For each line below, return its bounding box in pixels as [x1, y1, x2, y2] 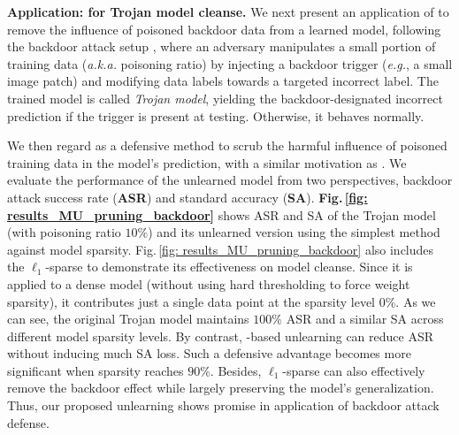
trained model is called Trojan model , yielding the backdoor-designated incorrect [7, 88, 443, 107]
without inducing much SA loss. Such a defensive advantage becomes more [7, 344, 411, 362]
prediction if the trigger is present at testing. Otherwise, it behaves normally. [7, 106, 425, 125]
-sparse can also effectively [282, 361, 425, 379]
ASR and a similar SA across [286, 309, 444, 328]
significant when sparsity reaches [7, 361, 184, 379]
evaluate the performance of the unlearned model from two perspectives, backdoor [7, 171, 453, 189]
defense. [7, 413, 50, 431]
